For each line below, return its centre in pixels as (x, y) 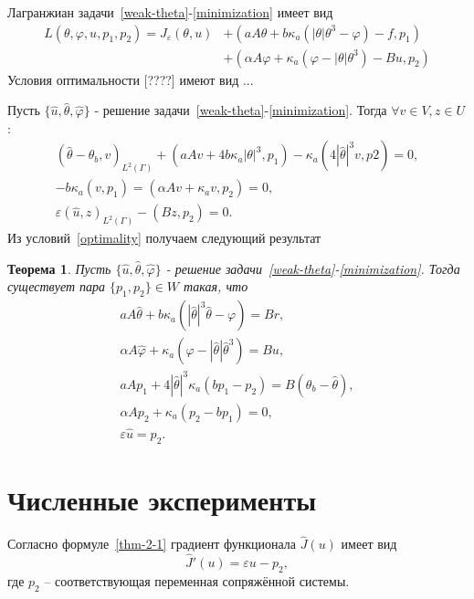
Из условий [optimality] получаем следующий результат (164, 238)
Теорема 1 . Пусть (59, 268)
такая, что (216, 286)
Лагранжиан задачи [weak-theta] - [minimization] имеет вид (170, 12)
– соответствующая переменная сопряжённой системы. (197, 580)
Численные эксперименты (162, 500)
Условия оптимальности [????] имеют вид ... (131, 79)
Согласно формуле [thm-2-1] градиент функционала (152, 544)
